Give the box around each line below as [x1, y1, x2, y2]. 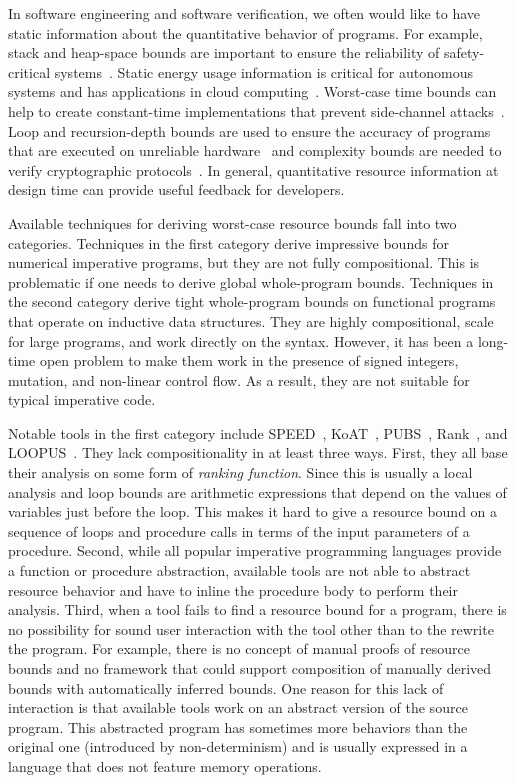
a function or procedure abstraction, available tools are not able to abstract [8, 560, 471, 581]
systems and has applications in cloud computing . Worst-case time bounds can [8, 81, 497, 102]
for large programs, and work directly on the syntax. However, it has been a [8, 330, 474, 351]
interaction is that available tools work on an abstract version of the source [8, 697, 468, 718]
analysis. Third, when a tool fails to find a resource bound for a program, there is [8, 599, 507, 620]
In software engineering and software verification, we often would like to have [8, 3, 481, 23]
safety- [444, 42, 485, 63]
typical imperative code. [8, 389, 156, 410]
